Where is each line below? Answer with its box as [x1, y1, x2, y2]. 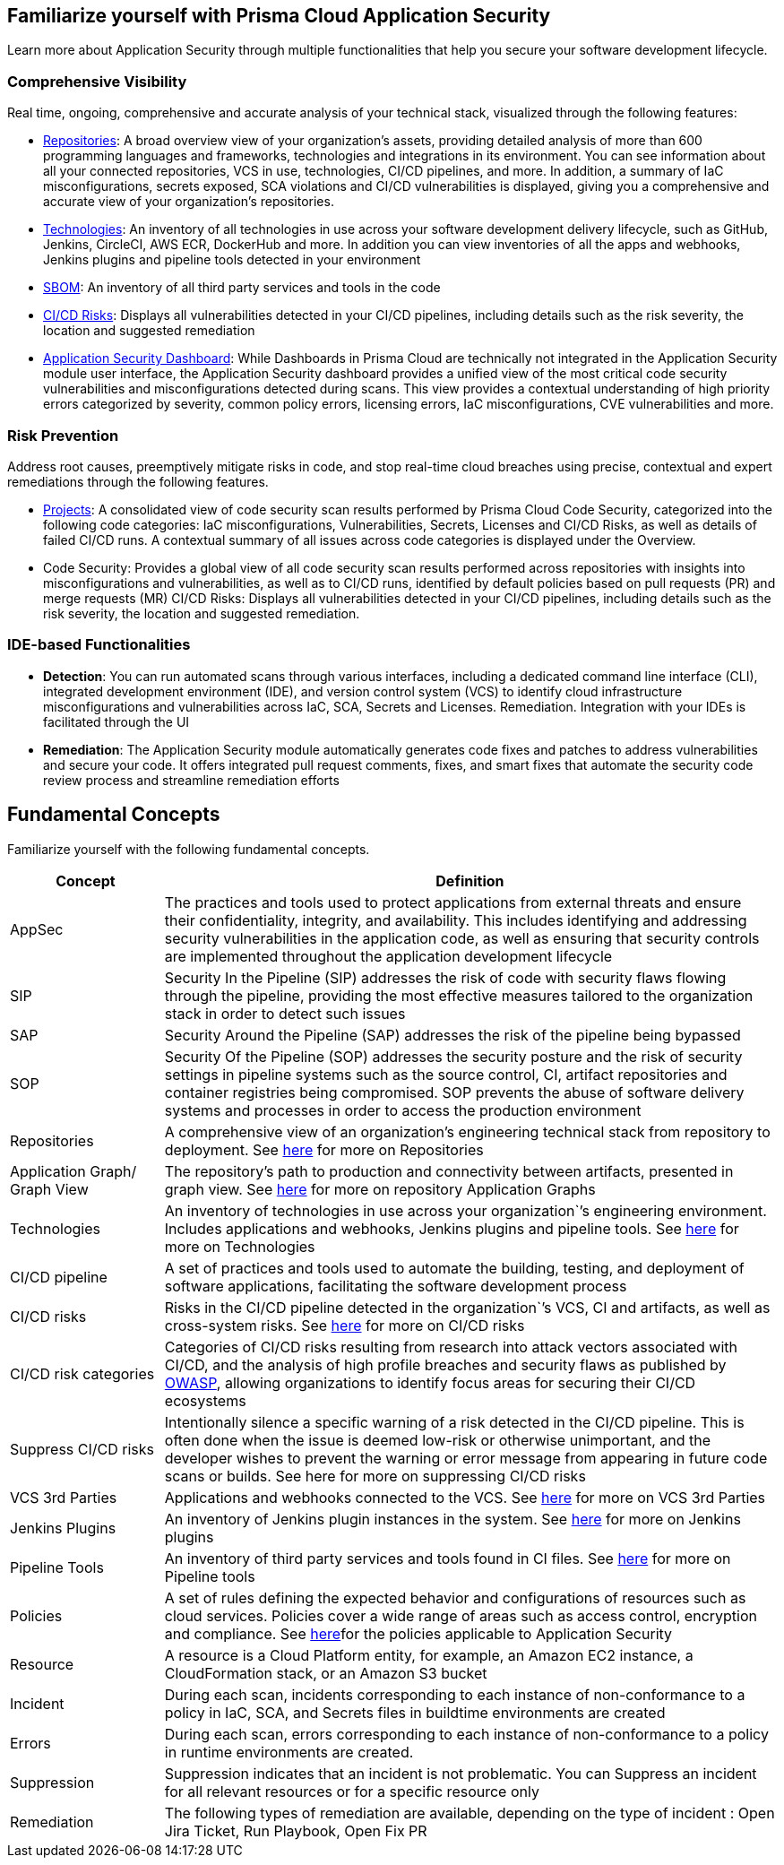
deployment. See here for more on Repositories [164, 1140, 484, 1159]
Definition [435, 871, 504, 890]
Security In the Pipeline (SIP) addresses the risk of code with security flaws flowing [164, 968, 727, 987]
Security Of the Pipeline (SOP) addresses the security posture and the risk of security [164, 1047, 743, 1066]
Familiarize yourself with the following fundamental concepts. [7, 841, 370, 857]
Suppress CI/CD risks [10, 1439, 155, 1458]
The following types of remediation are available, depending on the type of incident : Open [164, 1803, 775, 1822]
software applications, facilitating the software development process [164, 1276, 627, 1295]
